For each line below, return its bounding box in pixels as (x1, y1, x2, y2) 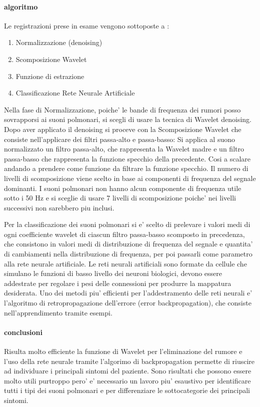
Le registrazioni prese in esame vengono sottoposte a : (4, 20, 169, 30)
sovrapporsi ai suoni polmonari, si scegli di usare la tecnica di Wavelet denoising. (4, 114, 251, 124)
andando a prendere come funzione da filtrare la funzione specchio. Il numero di (4, 163, 248, 173)
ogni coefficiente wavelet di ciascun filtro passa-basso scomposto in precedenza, (4, 228, 245, 239)
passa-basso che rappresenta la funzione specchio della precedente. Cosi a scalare (4, 153, 251, 163)
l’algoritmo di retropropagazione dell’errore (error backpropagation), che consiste (4, 297, 251, 308)
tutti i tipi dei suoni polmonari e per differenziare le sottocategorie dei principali (4, 385, 250, 395)
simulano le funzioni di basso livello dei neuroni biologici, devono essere (4, 268, 222, 278)
